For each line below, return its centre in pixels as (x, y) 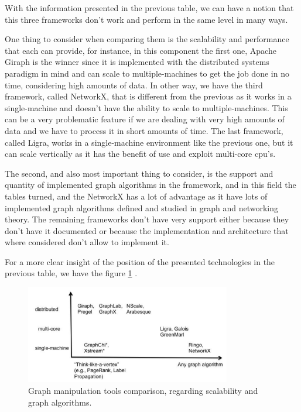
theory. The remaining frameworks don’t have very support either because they (147, 219)
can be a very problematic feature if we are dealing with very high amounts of (145, 119)
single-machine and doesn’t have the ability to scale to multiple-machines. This (146, 107)
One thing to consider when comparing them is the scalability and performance (147, 39)
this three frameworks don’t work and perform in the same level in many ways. (146, 19)
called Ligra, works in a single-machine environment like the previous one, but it (149, 142)
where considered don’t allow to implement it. (87, 242)
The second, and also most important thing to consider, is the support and (139, 173)
